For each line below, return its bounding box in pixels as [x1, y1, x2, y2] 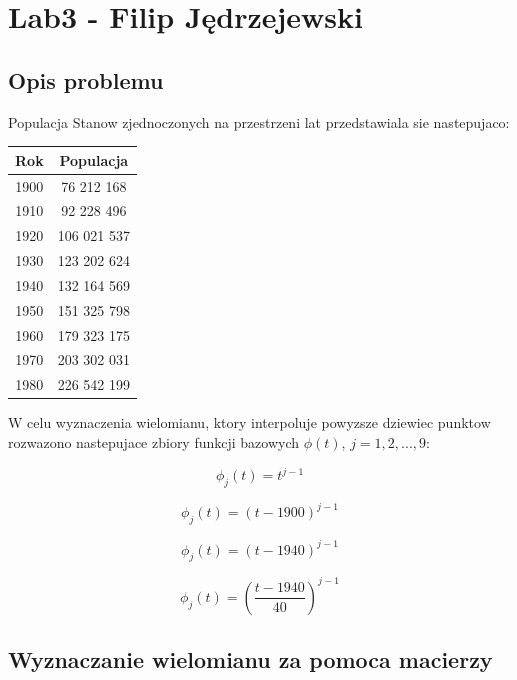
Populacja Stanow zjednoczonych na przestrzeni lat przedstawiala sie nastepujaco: [8, 111, 510, 132]
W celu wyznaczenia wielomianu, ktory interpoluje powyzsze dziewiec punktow [8, 412, 491, 433]
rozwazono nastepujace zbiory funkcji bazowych [8, 431, 300, 452]
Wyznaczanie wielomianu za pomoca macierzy [8, 644, 493, 675]
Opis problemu [8, 64, 164, 95]
